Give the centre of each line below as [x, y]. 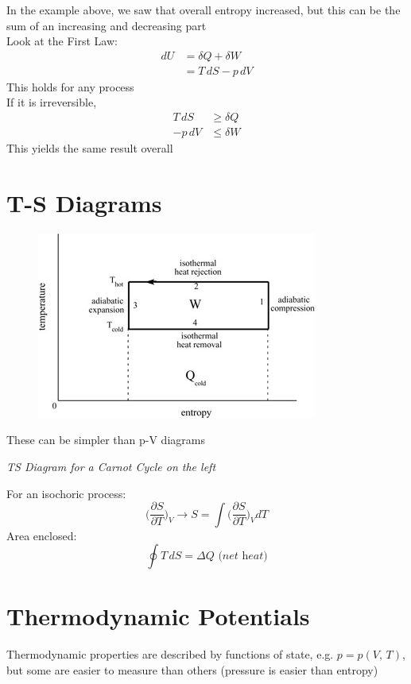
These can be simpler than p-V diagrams [106, 440]
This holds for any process [70, 86]
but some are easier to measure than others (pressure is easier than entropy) [192, 669]
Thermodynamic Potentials [158, 616]
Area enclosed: [42, 535]
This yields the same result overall [90, 148]
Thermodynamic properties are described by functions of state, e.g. [170, 654]
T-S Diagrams [84, 202]
